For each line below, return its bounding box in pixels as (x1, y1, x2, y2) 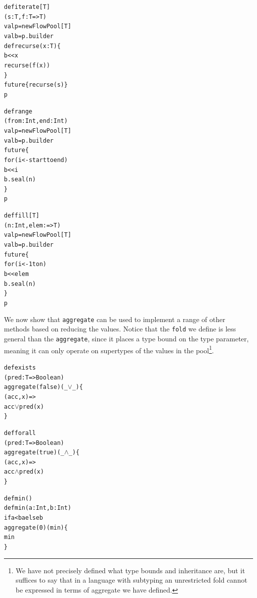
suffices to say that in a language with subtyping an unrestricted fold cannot (15, 575, 248, 585)
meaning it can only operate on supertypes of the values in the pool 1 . (4, 343, 214, 355)
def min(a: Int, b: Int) (4, 504, 72, 512)
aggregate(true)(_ (4, 449, 64, 456)
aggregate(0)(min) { (4, 524, 68, 531)
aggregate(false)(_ (4, 383, 68, 391)
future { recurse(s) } (4, 81, 68, 89)
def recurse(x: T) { (4, 42, 61, 50)
